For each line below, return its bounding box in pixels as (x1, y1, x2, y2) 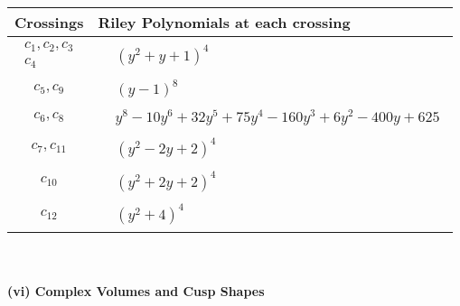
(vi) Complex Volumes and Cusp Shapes (7, 282, 265, 301)
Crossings (14, 12, 84, 32)
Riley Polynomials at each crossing (98, 12, 351, 32)
